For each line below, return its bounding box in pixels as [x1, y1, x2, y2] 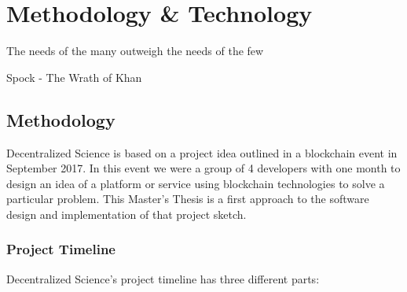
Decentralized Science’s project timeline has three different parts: [6, 270, 320, 286]
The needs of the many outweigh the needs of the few [6, 43, 264, 59]
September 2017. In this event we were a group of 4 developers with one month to [6, 160, 401, 176]
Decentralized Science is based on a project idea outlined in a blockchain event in [6, 144, 398, 161]
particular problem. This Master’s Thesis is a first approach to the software [6, 190, 369, 207]
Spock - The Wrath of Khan [6, 68, 142, 85]
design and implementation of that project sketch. [6, 205, 247, 222]
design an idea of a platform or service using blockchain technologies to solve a [6, 175, 385, 191]
